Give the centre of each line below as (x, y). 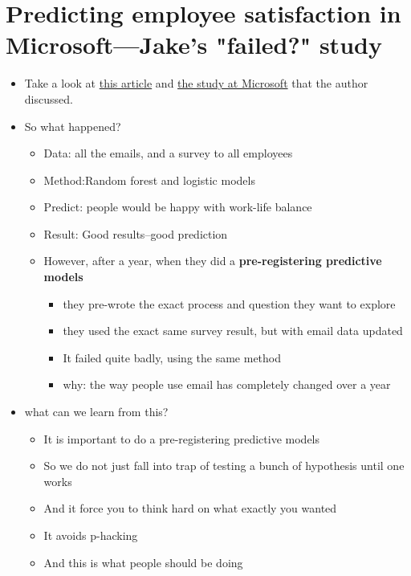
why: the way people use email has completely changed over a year (227, 384)
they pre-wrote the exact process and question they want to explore (229, 303)
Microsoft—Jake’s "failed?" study (194, 45)
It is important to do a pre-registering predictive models (182, 438)
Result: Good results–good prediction (136, 233)
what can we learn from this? (96, 412)
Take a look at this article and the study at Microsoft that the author (196, 83)
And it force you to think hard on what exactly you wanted (190, 508)
